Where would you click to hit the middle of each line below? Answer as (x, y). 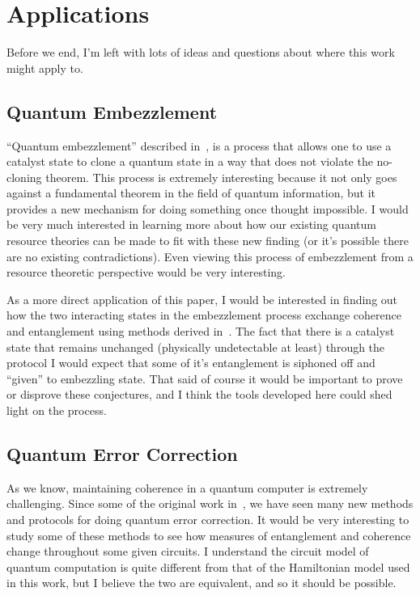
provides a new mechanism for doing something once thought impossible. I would (208, 208)
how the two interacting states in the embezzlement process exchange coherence (204, 315)
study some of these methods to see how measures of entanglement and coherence (209, 535)
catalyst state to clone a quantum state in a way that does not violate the (190, 161)
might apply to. (45, 68)
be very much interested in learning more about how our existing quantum (191, 224)
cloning (24, 177)
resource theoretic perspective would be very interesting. (146, 272)
